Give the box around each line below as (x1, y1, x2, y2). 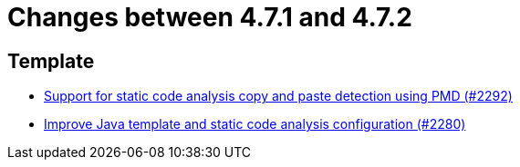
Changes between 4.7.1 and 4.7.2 (7, 2, 412, 33)
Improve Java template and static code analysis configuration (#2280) (44, 116, 466, 133)
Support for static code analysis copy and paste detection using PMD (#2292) (44, 88, 513, 104)
